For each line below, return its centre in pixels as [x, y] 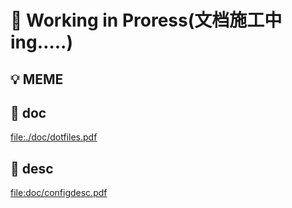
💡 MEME [37, 79]
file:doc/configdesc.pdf [59, 193]
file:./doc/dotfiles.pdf [54, 137]
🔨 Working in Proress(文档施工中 [146, 20]
